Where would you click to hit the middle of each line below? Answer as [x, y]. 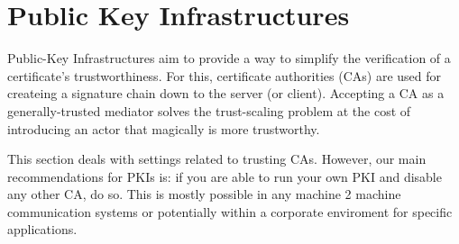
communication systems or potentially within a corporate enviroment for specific [230, 211]
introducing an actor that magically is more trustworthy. [164, 128]
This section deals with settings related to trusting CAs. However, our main [217, 159]
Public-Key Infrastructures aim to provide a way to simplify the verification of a [229, 58]
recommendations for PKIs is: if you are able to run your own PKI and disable [225, 176]
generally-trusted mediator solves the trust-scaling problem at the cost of [209, 110]
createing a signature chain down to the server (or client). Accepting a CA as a [226, 93]
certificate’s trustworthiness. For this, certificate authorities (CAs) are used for [224, 75]
